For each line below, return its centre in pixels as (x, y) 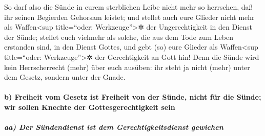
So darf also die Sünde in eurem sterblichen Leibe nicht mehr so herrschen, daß (128, 7)
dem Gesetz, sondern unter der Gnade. (65, 77)
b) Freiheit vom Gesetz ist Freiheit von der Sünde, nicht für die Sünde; (133, 97)
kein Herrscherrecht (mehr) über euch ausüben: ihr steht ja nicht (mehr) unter (127, 67)
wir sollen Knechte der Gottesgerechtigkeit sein (90, 107)
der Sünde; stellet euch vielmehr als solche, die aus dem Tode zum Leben (119, 37)
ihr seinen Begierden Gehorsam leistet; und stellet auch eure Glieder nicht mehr (129, 17)
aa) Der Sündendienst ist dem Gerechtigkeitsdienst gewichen (114, 127)
